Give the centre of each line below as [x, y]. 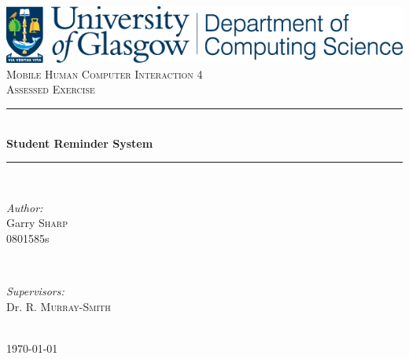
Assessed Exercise [51, 89]
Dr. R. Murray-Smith [59, 306]
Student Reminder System [80, 143]
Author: [25, 207]
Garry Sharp [37, 223]
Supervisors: [35, 291]
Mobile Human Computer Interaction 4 [105, 73]
